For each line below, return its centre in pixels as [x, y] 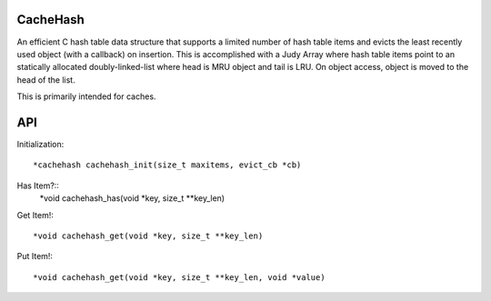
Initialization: [40, 144]
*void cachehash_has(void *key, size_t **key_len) [132, 198]
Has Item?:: [38, 186]
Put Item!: [35, 256]
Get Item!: [35, 215]
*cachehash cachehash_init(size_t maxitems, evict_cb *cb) [167, 165]
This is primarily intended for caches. [86, 96]
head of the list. [46, 80]
